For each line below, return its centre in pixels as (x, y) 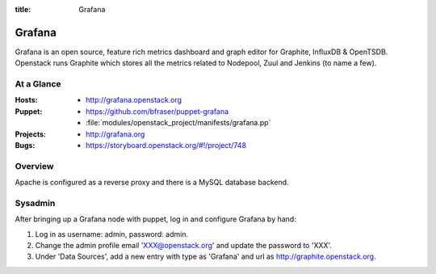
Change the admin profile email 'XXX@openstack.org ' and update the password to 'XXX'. (184, 246)
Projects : (30, 134)
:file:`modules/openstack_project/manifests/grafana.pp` (178, 123)
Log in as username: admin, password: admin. (112, 234)
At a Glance (38, 84)
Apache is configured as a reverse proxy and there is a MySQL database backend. (152, 183)
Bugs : (25, 145)
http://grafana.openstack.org (134, 100)
